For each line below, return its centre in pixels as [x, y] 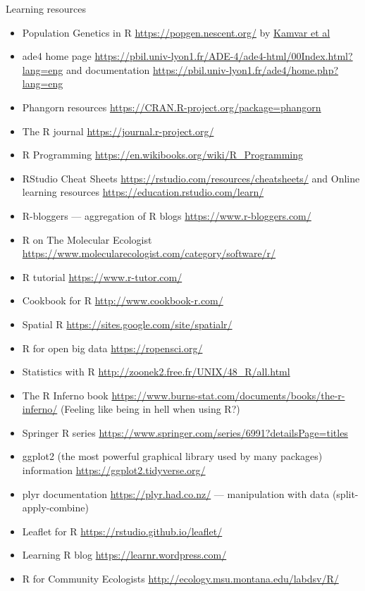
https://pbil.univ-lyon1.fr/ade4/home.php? [246, 69]
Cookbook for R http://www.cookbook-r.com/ [123, 300]
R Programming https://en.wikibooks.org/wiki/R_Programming [163, 155]
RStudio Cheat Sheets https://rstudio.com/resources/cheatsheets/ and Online [191, 178]
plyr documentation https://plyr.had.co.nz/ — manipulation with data [176, 493]
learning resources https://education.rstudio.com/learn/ [143, 192]
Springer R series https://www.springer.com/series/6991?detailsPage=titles [185, 432]
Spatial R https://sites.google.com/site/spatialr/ [127, 324]
